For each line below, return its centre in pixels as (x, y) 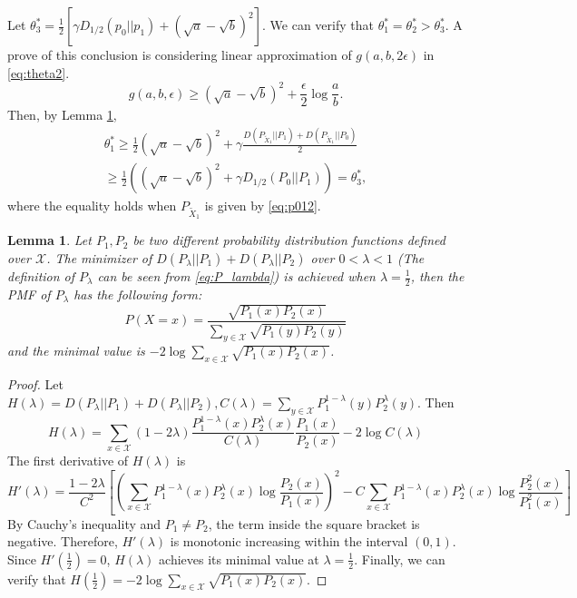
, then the (437, 276)
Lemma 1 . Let (49, 240)
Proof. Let (35, 384)
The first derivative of (68, 460)
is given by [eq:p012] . (263, 206)
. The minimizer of (99, 258)
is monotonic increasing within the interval (289, 541)
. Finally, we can (400, 559)
